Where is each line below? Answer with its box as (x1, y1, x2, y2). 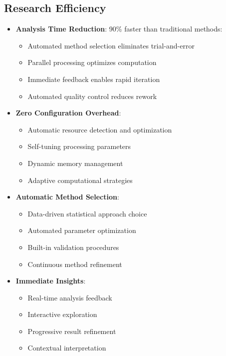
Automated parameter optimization (27, 225, 136, 235)
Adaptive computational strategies (27, 174, 133, 185)
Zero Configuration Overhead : (15, 107, 121, 118)
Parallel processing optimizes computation (27, 57, 157, 67)
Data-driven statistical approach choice (27, 208, 147, 218)
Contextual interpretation (27, 342, 106, 353)
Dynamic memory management (27, 157, 123, 168)
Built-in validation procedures (27, 241, 119, 252)
